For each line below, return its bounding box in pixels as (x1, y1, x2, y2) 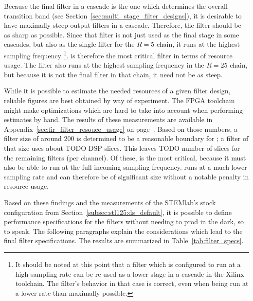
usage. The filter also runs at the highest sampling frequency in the (4, 60, 204, 70)
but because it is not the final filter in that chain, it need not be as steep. (4, 69, 223, 79)
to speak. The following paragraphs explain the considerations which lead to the (4, 226, 243, 236)
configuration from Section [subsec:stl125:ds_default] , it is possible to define (4, 207, 232, 217)
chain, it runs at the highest (157, 39, 240, 49)
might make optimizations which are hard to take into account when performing (4, 105, 243, 115)
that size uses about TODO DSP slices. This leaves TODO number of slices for (4, 142, 240, 153)
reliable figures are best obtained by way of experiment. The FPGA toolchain (4, 95, 235, 105)
